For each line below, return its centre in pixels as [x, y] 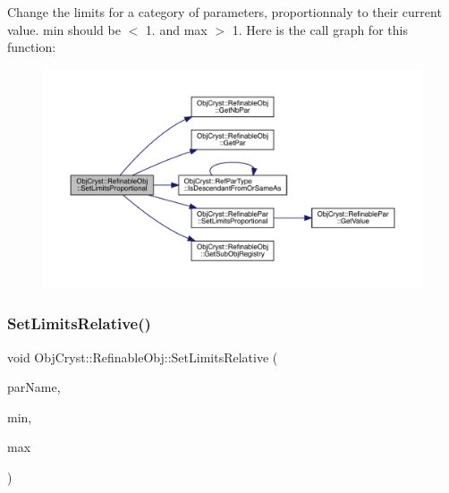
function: [32, 47]
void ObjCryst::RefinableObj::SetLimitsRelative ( [143, 357]
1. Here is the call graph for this [320, 29]
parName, [34, 387]
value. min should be [64, 29]
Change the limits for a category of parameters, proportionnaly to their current [224, 12]
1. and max [176, 29]
